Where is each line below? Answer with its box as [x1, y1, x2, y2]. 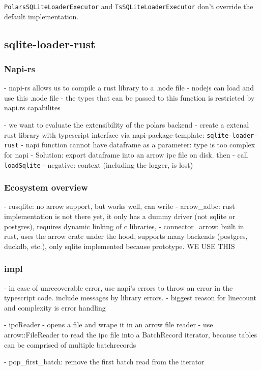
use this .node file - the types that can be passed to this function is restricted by [4, 92, 255, 103]
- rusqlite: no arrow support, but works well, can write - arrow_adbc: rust [4, 201, 235, 211]
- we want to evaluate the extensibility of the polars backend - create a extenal [4, 119, 249, 130]
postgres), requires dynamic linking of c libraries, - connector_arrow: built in [4, 221, 244, 231]
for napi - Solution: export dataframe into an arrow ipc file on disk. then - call [4, 149, 248, 160]
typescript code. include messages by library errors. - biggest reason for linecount [4, 292, 256, 303]
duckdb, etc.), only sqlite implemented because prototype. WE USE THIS [4, 240, 235, 251]
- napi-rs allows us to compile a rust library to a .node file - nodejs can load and [4, 82, 254, 93]
